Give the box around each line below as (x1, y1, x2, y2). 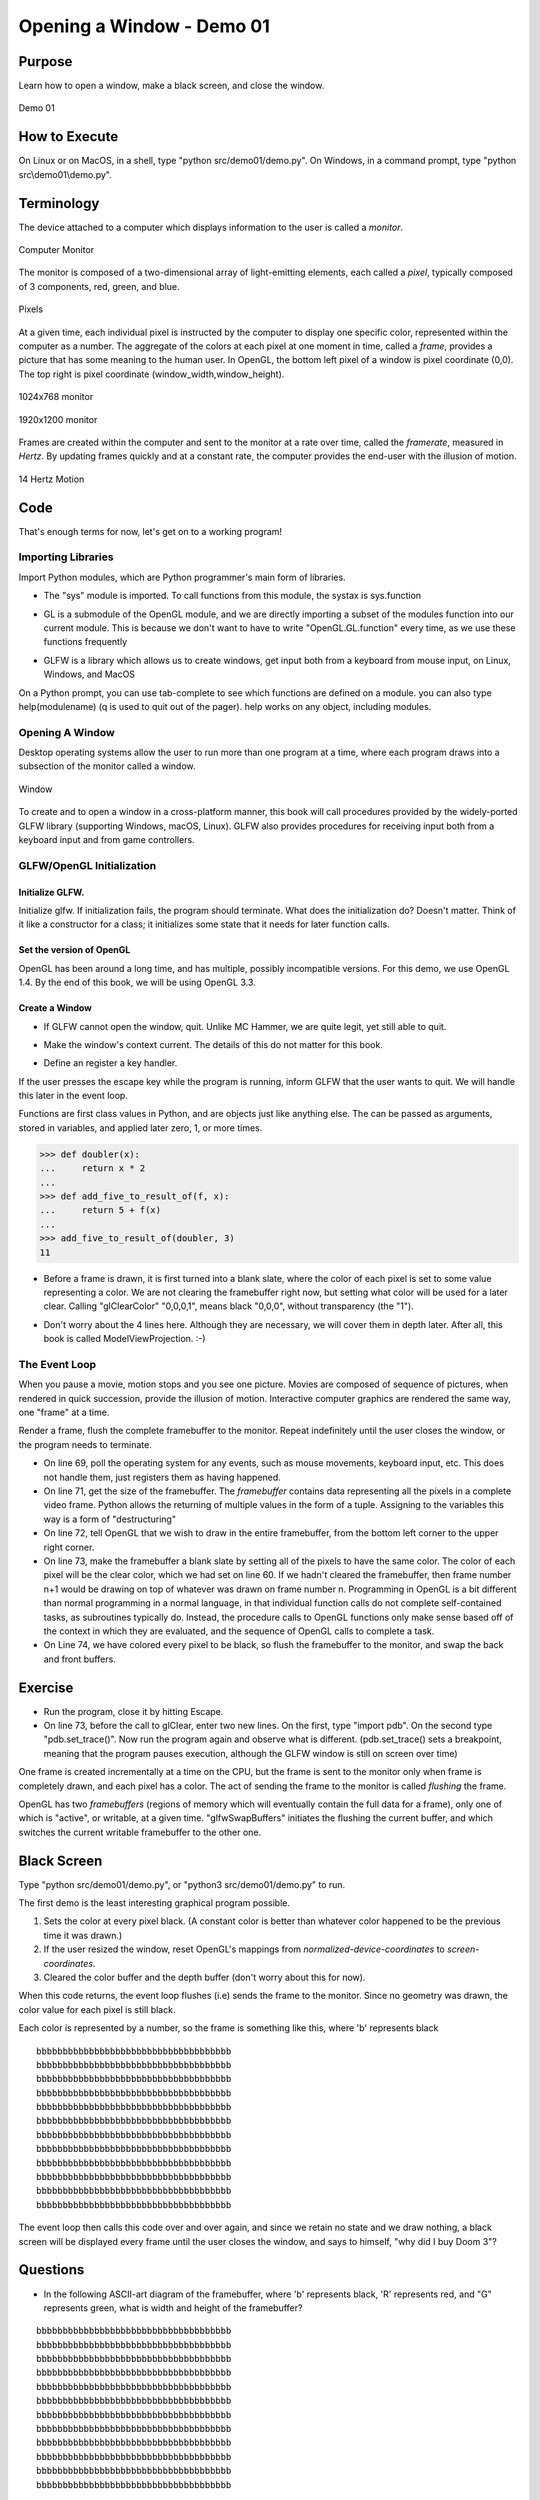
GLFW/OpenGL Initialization (18, 858, 157, 872)
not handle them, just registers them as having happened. (43, 1471, 282, 1483)
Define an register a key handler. (43, 1057, 178, 1069)
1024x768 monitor (18, 391, 94, 403)
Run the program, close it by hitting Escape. (43, 1705, 224, 1717)
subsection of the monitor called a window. (18, 760, 196, 772)
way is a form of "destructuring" (43, 1513, 177, 1525)
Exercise (18, 1679, 74, 1696)
